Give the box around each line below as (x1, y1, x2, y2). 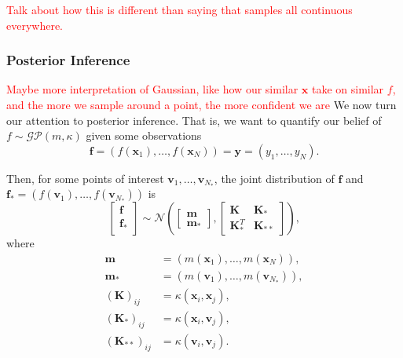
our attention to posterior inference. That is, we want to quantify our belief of (6, 111, 382, 128)
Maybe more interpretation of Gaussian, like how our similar (6, 81, 299, 97)
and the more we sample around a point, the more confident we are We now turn (6, 97, 397, 112)
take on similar (311, 81, 384, 97)
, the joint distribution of (214, 170, 335, 186)
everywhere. (6, 16, 64, 33)
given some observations (86, 127, 202, 144)
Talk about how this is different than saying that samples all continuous (6, 2, 353, 17)
